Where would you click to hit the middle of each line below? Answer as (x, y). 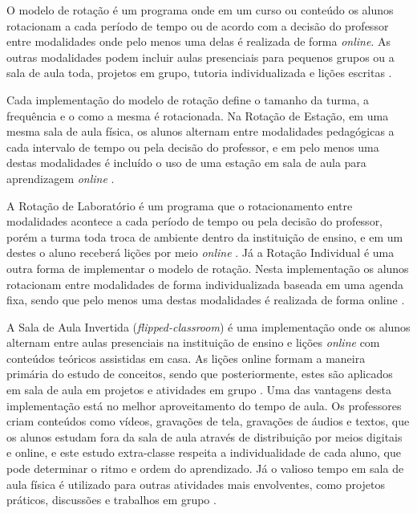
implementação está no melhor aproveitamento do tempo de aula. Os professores (204, 405)
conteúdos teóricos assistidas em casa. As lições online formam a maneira (186, 358)
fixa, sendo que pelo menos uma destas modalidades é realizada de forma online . (206, 300)
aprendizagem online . (61, 178)
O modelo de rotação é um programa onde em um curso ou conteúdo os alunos (200, 10)
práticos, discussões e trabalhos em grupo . (111, 500)
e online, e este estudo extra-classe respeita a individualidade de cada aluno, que (204, 452)
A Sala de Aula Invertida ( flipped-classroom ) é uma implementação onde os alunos (208, 326)
